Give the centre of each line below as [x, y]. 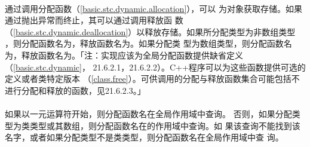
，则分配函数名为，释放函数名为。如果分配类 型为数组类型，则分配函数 [144, 43]
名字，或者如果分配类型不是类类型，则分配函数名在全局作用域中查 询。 [144, 137]
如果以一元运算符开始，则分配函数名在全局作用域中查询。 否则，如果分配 [148, 113]
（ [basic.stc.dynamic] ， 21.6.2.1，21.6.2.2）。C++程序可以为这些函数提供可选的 [155, 67]
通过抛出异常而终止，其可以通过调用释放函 [88, 20]
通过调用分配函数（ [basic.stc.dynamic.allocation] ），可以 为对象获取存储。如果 [154, 8]
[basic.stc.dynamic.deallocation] [71, 31]
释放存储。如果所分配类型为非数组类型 [220, 31]
